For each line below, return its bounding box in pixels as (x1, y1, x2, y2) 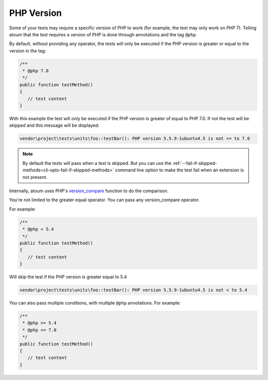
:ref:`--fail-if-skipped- (172, 160, 217, 166)
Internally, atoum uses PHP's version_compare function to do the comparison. (9, 188, 169, 194)
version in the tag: (9, 48, 47, 54)
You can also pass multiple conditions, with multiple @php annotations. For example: (9, 300, 181, 306)
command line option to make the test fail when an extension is (115, 167, 244, 173)
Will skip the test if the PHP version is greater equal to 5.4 (9, 274, 127, 280)
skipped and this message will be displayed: (9, 122, 99, 129)
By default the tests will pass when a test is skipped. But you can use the (22, 160, 172, 166)
